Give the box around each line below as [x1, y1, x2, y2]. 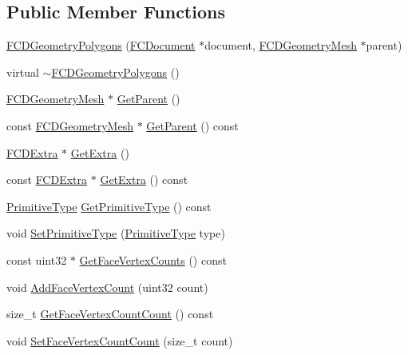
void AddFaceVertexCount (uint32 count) [6, 278, 208, 295]
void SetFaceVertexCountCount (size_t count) [6, 332, 233, 349]
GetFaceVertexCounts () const [79, 251, 227, 268]
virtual [6, 63, 39, 80]
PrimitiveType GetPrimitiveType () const [6, 197, 212, 214]
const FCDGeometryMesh [6, 117, 133, 134]
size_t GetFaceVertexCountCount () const [6, 305, 214, 322]
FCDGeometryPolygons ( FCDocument [6, 37, 196, 54]
